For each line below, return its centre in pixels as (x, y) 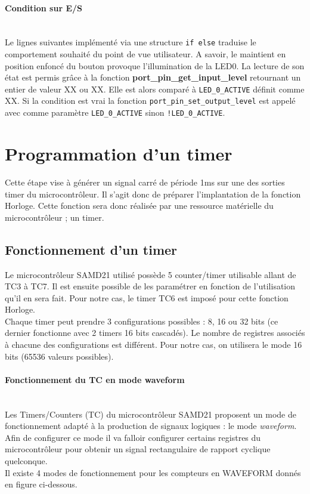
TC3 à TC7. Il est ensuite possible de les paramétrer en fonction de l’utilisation (150, 286)
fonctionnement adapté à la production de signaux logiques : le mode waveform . (151, 426)
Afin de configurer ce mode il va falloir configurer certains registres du (133, 437)
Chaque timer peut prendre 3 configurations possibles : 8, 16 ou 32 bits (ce (142, 321)
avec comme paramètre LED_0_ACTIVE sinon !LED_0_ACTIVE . (115, 112)
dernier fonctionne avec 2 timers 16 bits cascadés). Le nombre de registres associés (155, 333)
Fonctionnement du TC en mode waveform (95, 379)
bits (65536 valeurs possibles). (59, 356)
